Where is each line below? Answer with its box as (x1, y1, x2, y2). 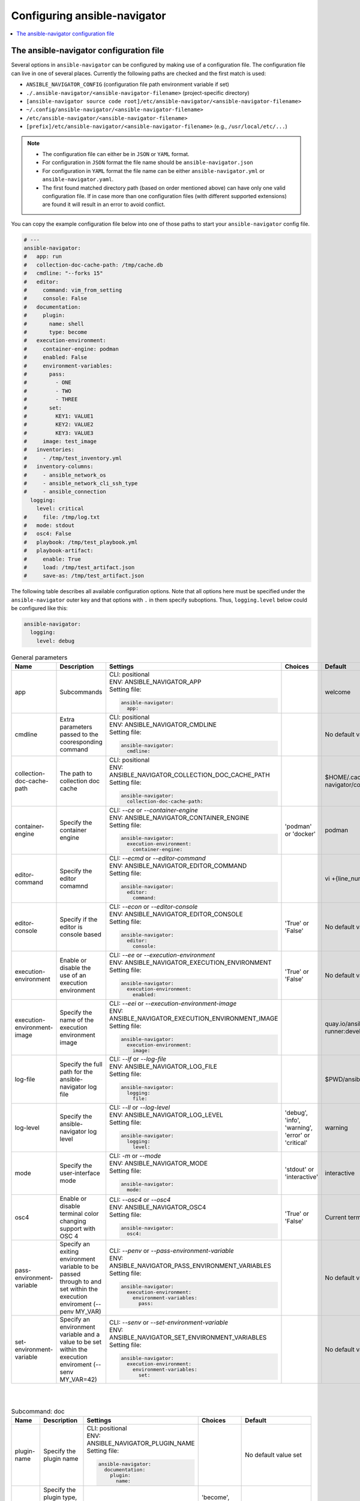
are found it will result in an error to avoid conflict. (42, 201, 166, 208)
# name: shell (23, 320, 84, 327)
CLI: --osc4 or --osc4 (109, 1195, 171, 1204)
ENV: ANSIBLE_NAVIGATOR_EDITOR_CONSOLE (109, 910, 243, 919)
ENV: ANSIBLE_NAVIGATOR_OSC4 (109, 1203, 206, 1212)
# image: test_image (23, 438, 97, 445)
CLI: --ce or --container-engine (109, 806, 198, 814)
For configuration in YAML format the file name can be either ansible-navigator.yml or (42, 167, 265, 174)
